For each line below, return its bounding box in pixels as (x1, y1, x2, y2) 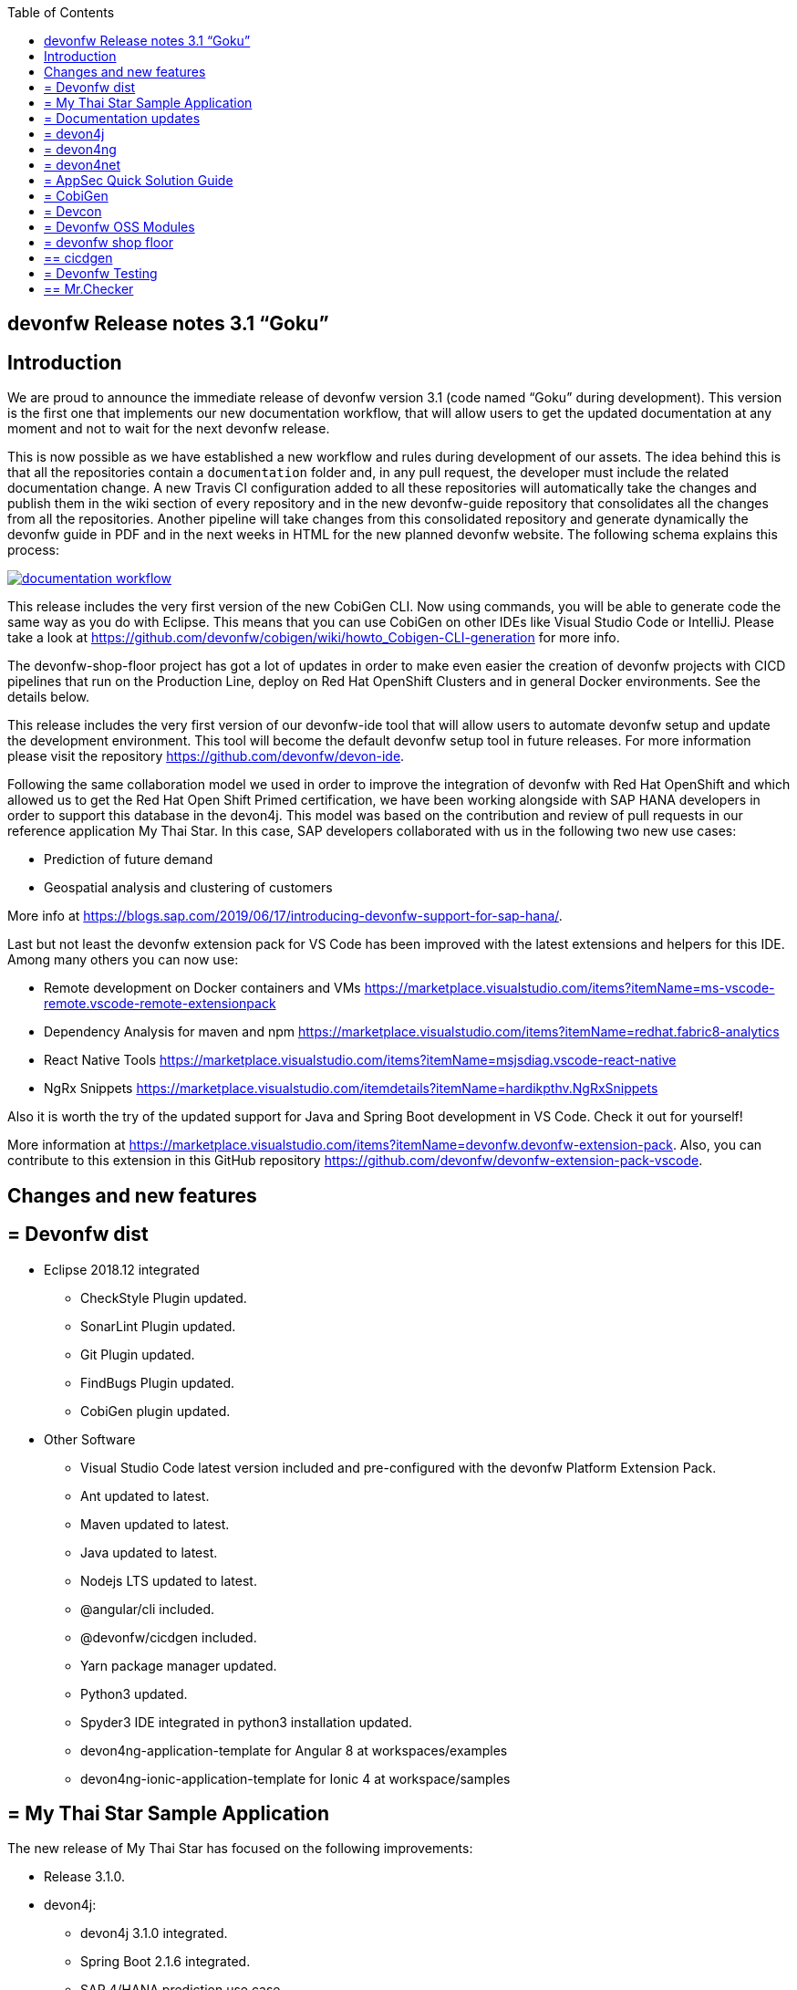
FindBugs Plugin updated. (80, 1374, 235, 1391)
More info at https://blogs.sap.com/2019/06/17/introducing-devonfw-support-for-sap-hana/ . (7, 908, 563, 924)
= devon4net (44, 157, 120, 172)
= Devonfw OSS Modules (44, 219, 195, 234)
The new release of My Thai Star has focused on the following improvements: (7, 1840, 473, 1857)
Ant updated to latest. (80, 1487, 210, 1504)
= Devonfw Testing (44, 266, 158, 281)
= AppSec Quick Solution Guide (44, 172, 233, 188)
